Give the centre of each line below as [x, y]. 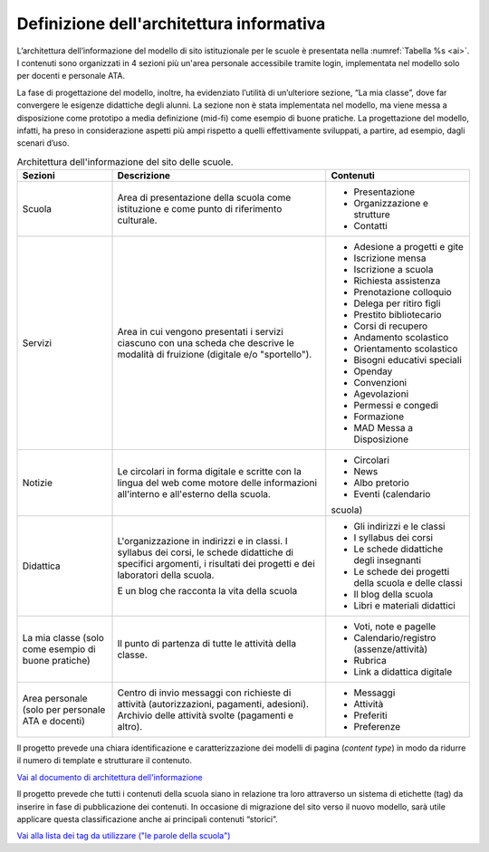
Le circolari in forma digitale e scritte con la [210, 472]
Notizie [38, 483]
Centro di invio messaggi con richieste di [204, 693]
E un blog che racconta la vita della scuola [207, 591]
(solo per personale [64, 710]
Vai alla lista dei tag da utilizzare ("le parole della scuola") [124, 836]
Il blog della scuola [393, 595]
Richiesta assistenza [397, 281]
